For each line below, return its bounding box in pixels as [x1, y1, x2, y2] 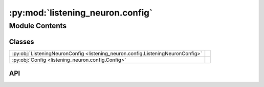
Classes [9, 37, 34, 46]
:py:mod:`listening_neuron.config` [9, 7, 153, 18]
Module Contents [9, 21, 67, 30]
